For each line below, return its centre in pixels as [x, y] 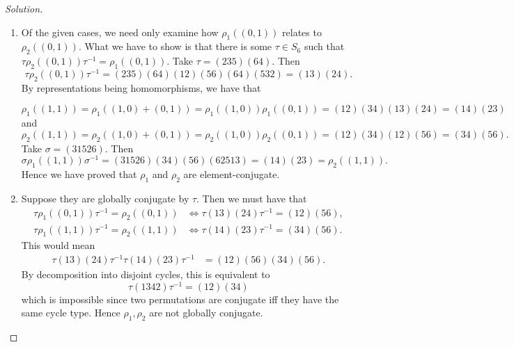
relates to [302, 32]
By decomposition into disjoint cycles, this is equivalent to [146, 274]
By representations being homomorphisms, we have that [141, 87]
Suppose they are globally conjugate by [105, 198]
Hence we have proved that [79, 174]
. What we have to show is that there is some [175, 46]
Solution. [24, 8]
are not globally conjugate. [206, 313]
